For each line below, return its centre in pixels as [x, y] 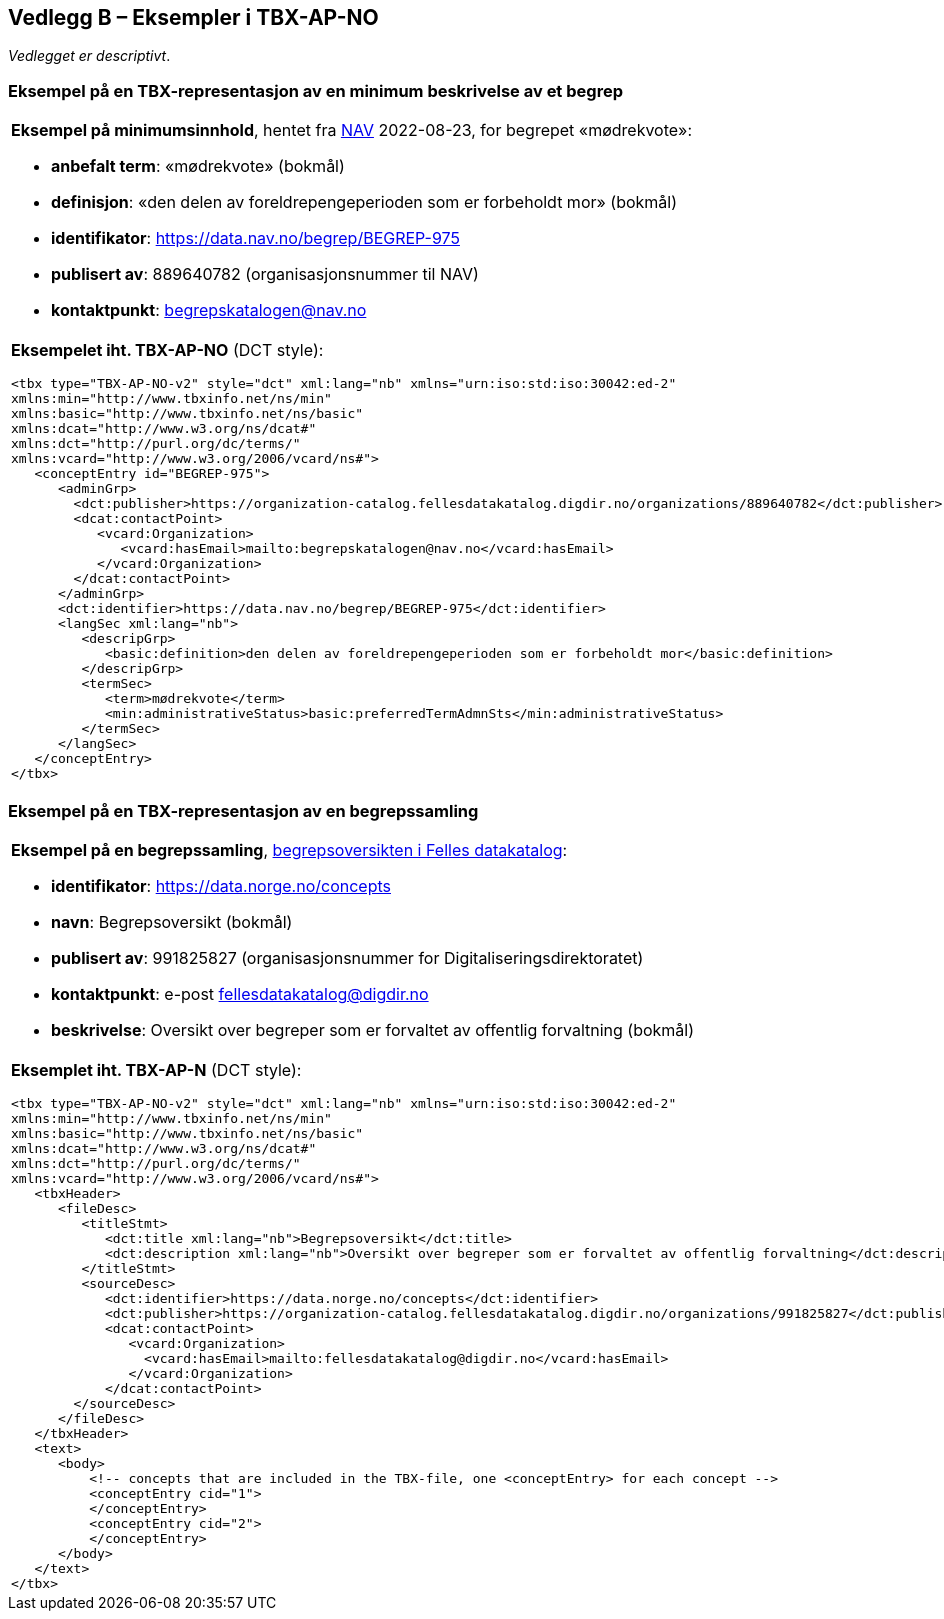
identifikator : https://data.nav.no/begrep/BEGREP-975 [255, 238]
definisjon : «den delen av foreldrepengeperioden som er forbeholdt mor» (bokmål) [364, 202]
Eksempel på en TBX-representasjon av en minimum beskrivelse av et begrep [315, 90]
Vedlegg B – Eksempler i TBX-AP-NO [193, 17]
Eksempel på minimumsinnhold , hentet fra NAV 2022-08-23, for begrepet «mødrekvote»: [352, 130]
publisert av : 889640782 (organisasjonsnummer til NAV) [265, 274]
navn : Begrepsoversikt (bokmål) [172, 921]
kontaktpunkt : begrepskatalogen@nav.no [209, 310]
